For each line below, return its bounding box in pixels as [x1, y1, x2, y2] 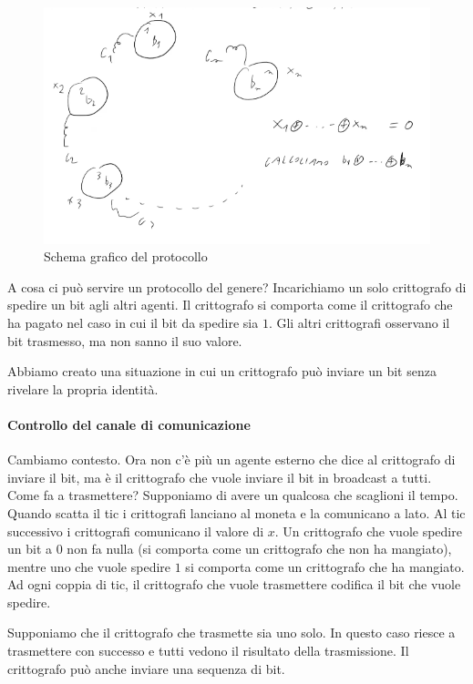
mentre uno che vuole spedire [7, 556, 171, 576]
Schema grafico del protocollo [44, 247, 208, 266]
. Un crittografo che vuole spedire [274, 521, 462, 540]
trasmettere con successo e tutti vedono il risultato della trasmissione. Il [7, 641, 409, 660]
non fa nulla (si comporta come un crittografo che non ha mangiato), [67, 539, 452, 558]
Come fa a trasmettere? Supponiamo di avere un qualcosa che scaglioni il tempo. [7, 485, 458, 505]
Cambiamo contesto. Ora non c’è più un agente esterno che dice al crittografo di [7, 450, 456, 469]
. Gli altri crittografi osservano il [268, 312, 450, 332]
